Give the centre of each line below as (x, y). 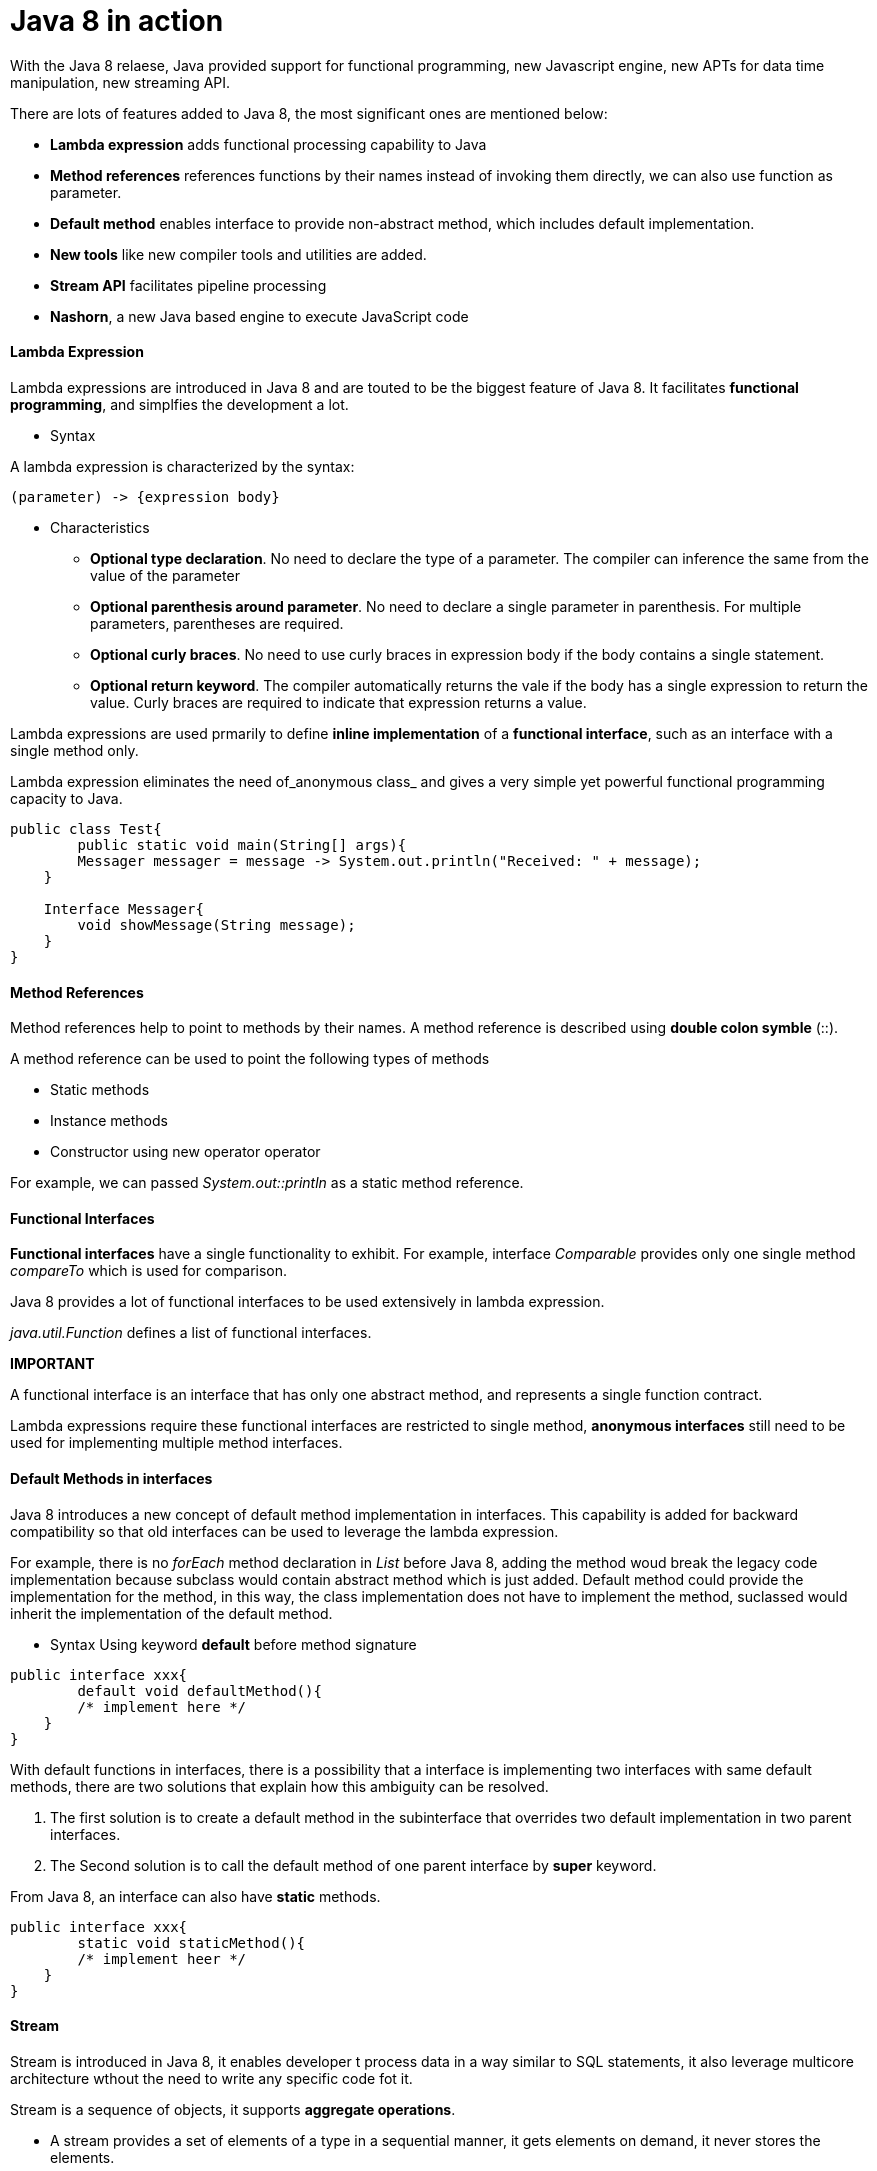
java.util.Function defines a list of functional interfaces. (191, 1333)
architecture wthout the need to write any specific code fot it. (211, 2078)
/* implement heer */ (162, 1958)
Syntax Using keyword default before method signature (233, 1644)
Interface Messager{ (123, 908)
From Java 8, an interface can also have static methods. (195, 1896)
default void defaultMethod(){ (199, 1690)
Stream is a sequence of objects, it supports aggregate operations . (233, 2109)
